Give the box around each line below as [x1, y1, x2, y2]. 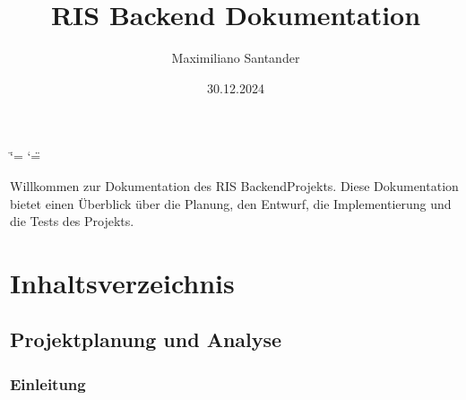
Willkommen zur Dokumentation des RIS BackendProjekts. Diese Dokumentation [10, 176, 459, 195]
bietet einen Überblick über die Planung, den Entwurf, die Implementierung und [10, 194, 452, 213]
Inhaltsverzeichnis [10, 264, 235, 300]
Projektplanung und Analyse [10, 326, 282, 353]
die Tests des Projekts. [10, 212, 134, 230]
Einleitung [10, 372, 86, 395]
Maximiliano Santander [171, 48, 300, 67]
